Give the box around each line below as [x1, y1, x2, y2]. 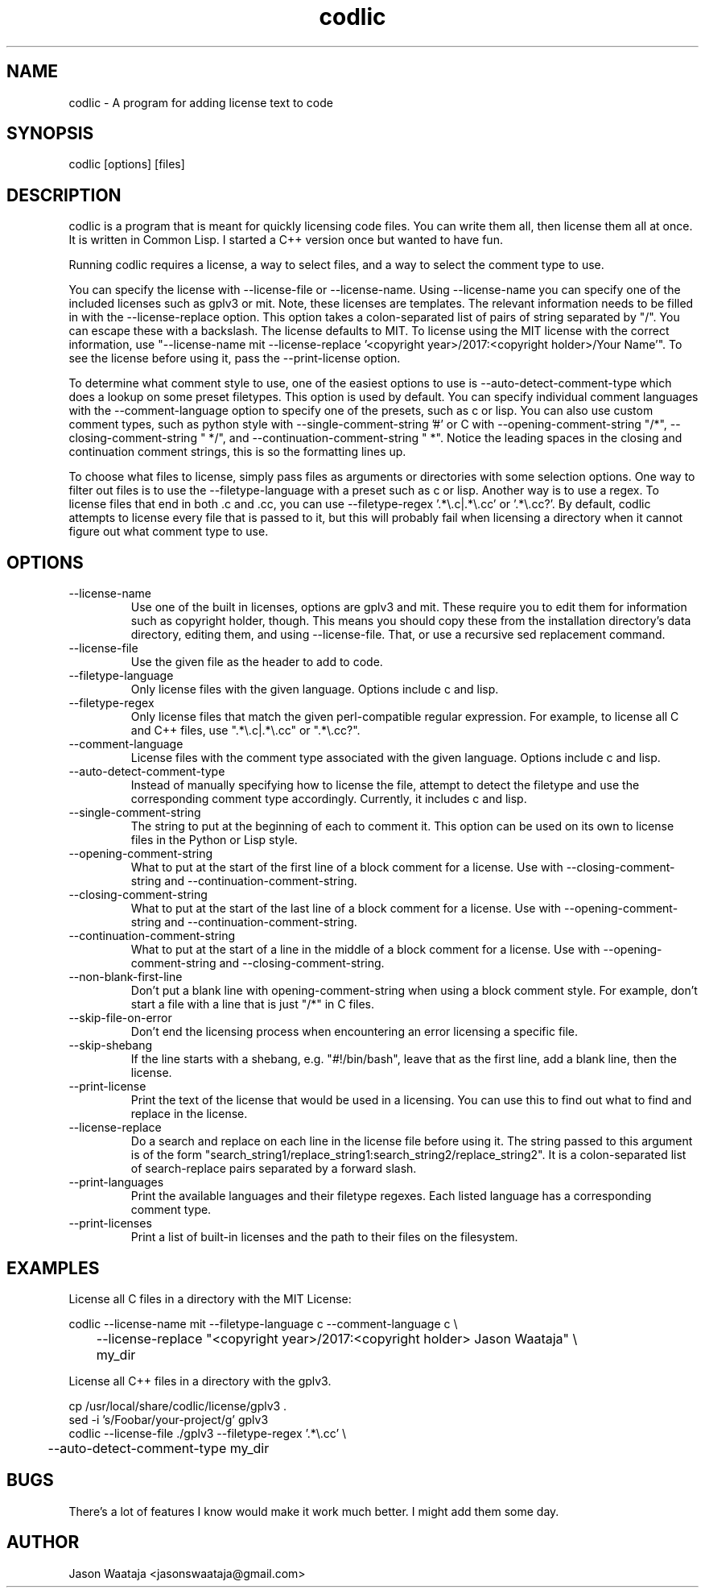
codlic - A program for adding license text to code [68, 95, 333, 110]
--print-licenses [68, 1216, 152, 1231]
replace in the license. [130, 1107, 248, 1121]
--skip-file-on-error [68, 1011, 172, 1025]
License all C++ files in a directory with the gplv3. [68, 1373, 332, 1388]
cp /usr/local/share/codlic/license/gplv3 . [68, 1398, 287, 1413]
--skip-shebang [68, 1038, 153, 1053]
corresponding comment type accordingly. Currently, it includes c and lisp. [130, 792, 527, 806]
